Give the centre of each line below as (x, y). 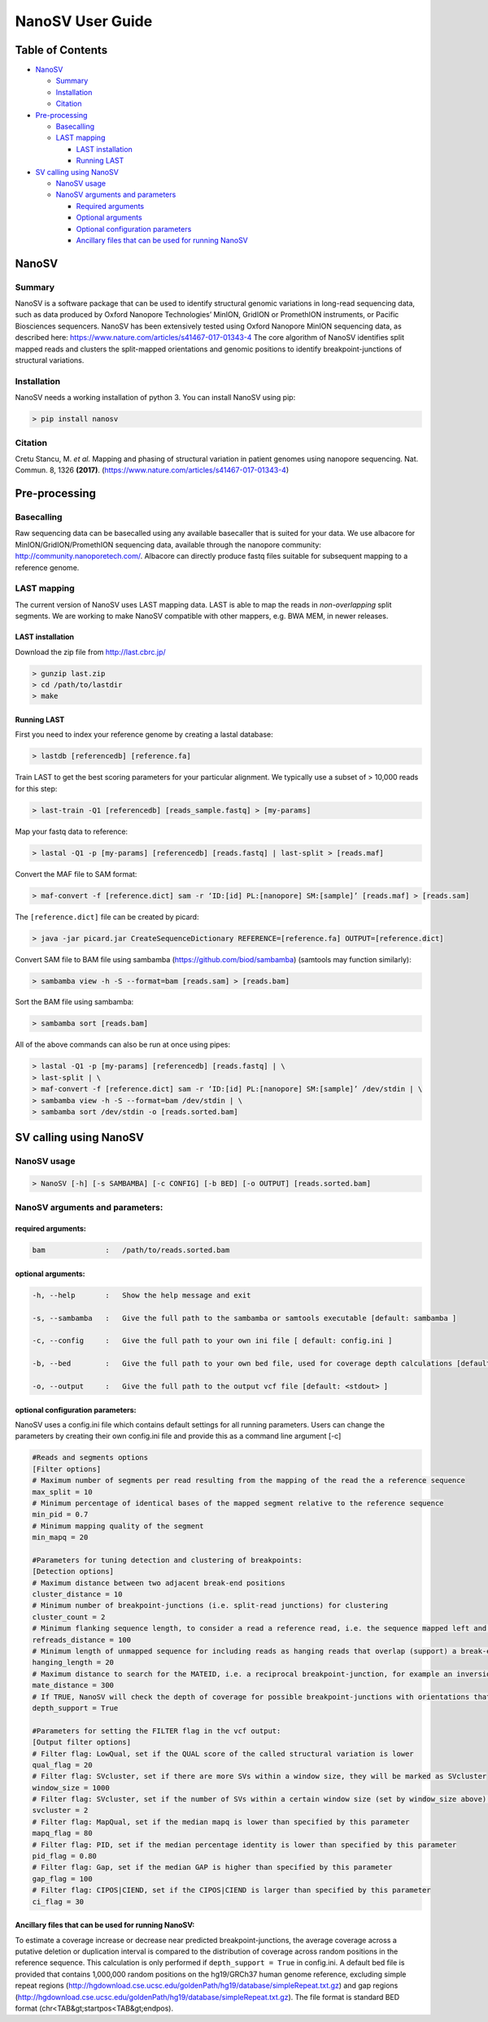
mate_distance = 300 (73, 1685)
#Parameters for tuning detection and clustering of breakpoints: (167, 1560)
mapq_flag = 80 (62, 1833)
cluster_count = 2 (69, 1617)
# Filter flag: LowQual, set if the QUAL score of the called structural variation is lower (223, 1754)
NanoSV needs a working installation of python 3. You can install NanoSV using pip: (155, 398)
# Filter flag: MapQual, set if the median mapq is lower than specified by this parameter (221, 1822)
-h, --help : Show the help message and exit (142, 1295)
